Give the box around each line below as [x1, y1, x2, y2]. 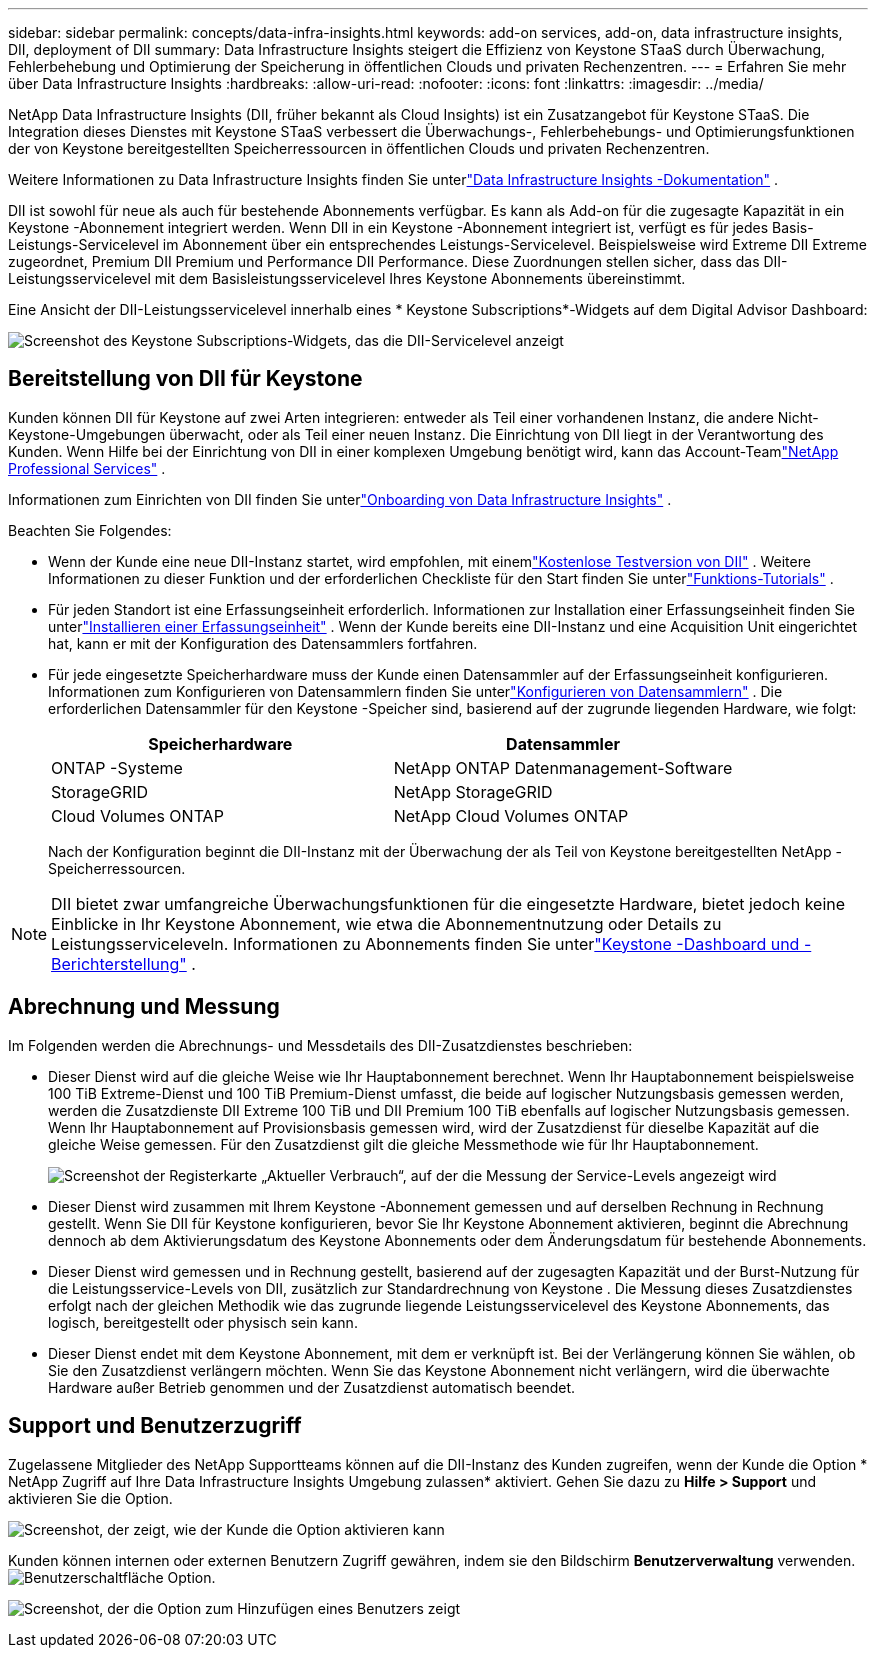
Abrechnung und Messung [8, 994, 280, 1020]
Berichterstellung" [51, 953, 187, 974]
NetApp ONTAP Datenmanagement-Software [393, 757, 733, 778]
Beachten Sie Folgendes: [8, 521, 172, 539]
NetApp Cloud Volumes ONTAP [393, 805, 629, 826]
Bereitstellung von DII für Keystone [8, 366, 363, 392]
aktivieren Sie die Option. [8, 1489, 173, 1507]
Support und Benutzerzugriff [8, 1413, 302, 1439]
